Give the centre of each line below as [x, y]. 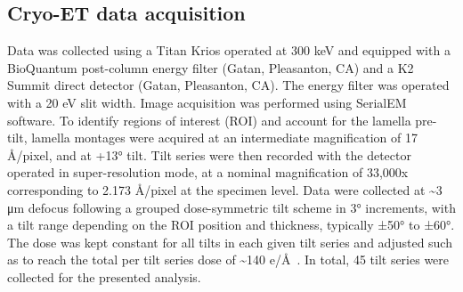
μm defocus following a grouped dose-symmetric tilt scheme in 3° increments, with [231, 207]
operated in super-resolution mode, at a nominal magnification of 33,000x [208, 172]
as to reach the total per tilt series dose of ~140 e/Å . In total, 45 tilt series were [228, 260]
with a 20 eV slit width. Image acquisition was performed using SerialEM [207, 102]
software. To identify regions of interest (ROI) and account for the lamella [209, 120]
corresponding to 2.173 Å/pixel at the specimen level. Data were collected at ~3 [225, 189]
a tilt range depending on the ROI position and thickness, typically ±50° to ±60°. [231, 225]
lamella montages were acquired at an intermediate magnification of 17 [225, 138]
